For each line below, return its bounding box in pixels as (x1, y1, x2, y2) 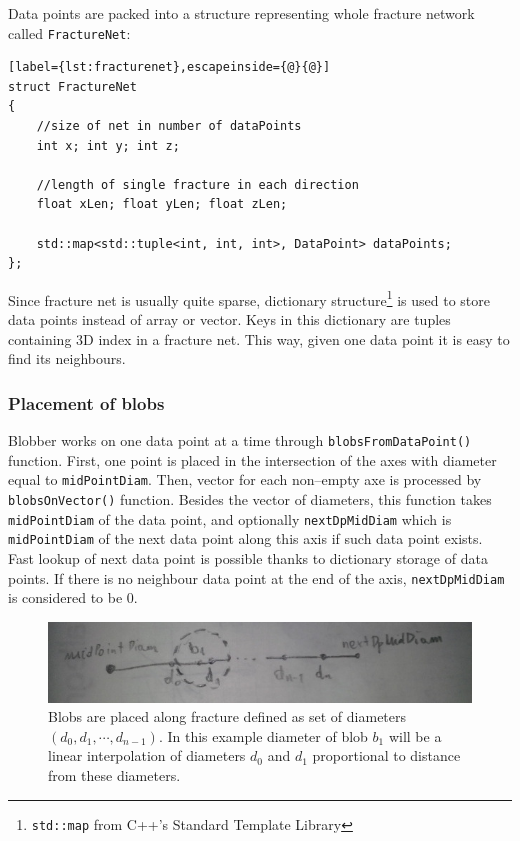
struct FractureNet (8, 79, 137, 94)
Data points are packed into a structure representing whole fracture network (8, 3, 475, 23)
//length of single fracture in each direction (36, 177, 359, 192)
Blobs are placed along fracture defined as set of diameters (48, 706, 407, 727)
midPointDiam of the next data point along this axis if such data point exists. (8, 528, 483, 549)
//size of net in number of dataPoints (36, 119, 302, 134)
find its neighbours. (8, 348, 126, 369)
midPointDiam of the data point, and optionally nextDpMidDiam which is (8, 508, 452, 529)
